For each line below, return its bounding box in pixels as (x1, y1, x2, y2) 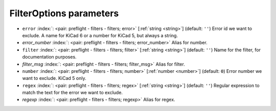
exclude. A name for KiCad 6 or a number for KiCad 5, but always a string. (22, 32, 178, 38)
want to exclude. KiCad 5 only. (22, 75, 86, 81)
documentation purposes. (22, 54, 77, 60)
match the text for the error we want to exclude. (22, 90, 123, 96)
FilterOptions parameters (9, 8, 119, 19)
